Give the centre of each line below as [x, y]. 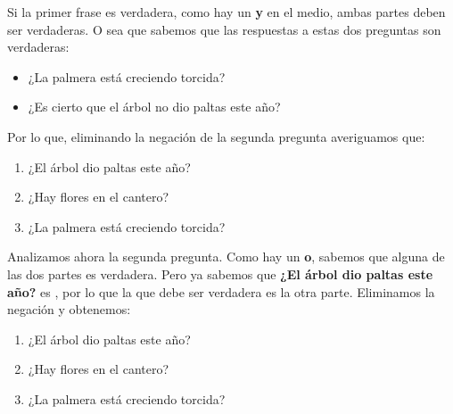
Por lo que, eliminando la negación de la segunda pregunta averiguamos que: [216, 136]
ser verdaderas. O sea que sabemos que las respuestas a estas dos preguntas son [224, 29]
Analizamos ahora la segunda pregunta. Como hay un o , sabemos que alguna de [226, 257]
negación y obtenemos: [69, 309]
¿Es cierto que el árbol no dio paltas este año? [154, 107]
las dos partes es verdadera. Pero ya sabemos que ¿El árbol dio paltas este [220, 273]
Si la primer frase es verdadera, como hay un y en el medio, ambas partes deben [226, 12]
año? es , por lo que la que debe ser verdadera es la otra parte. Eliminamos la [221, 291]
